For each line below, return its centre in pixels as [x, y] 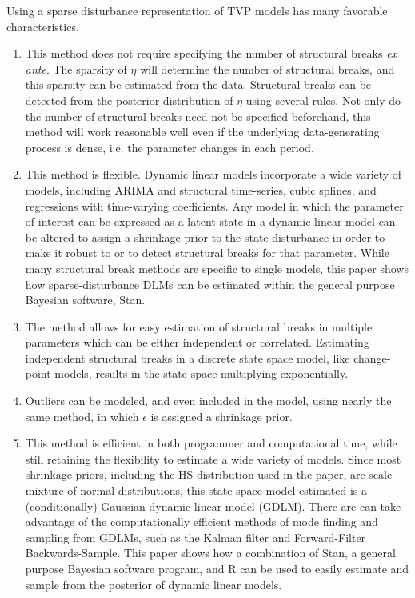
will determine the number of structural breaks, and [267, 68]
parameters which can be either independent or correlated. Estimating [197, 342]
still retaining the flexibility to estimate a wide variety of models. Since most [213, 458]
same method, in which [82, 416]
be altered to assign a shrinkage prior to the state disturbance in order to [205, 237]
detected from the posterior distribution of [129, 100]
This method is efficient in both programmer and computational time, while [211, 443]
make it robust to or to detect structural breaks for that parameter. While [207, 253]
